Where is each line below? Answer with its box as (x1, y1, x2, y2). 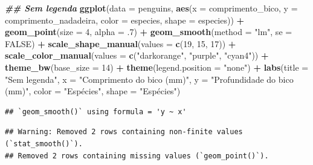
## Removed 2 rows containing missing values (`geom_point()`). (5, 151, 269, 160)
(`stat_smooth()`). (5, 139, 83, 148)
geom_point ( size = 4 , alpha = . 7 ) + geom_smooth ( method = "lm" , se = (5, 25, 292, 38)
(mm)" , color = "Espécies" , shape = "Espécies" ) (5, 85, 181, 97)
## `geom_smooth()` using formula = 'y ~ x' (5, 107, 187, 116)
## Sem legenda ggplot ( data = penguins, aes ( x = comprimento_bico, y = (5, 2, 298, 14)
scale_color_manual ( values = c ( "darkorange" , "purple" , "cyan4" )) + (5, 49, 269, 62)
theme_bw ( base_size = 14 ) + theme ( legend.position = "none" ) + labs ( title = (5, 60, 309, 73)
